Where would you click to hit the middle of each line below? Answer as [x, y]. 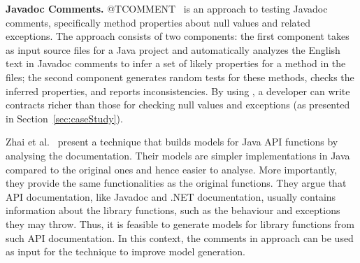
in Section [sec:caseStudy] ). [64, 118]
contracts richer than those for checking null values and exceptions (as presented [178, 105]
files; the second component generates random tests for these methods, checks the [180, 77]
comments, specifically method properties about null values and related [158, 22]
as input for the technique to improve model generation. [125, 251]
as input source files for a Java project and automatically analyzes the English [173, 49]
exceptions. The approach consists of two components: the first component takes [178, 36]
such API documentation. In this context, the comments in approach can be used [180, 237]
